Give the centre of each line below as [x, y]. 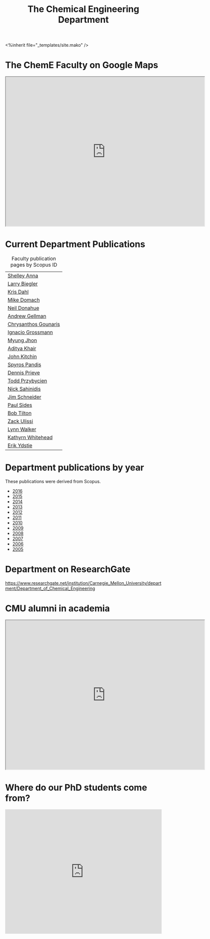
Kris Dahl [18, 292]
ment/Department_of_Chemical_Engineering [50, 588]
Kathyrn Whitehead [30, 437]
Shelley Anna [23, 276]
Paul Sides [20, 405]
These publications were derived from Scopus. [53, 481]
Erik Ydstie [20, 445]
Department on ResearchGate [68, 570]
